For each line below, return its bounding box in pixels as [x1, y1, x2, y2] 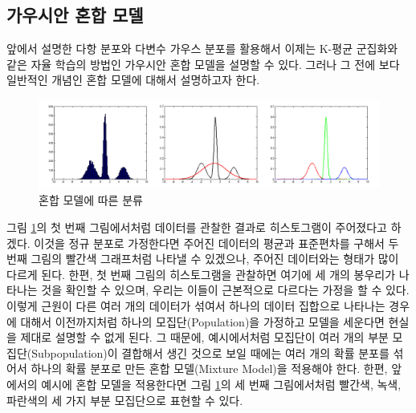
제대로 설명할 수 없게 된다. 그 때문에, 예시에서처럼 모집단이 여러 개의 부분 [20, 329, 389, 346]
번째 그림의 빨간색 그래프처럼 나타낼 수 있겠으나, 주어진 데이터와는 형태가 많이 [6, 250, 399, 267]
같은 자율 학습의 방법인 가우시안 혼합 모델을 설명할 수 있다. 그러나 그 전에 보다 [6, 55, 400, 72]
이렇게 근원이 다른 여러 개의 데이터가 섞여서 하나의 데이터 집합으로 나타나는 [6, 297, 385, 314]
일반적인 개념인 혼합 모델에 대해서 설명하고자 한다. [6, 71, 260, 88]
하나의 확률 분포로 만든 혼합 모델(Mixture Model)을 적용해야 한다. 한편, [31, 360, 388, 377]
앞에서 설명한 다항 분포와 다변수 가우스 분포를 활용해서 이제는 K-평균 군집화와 [6, 40, 398, 57]
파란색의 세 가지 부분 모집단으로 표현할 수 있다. [6, 391, 243, 408]
